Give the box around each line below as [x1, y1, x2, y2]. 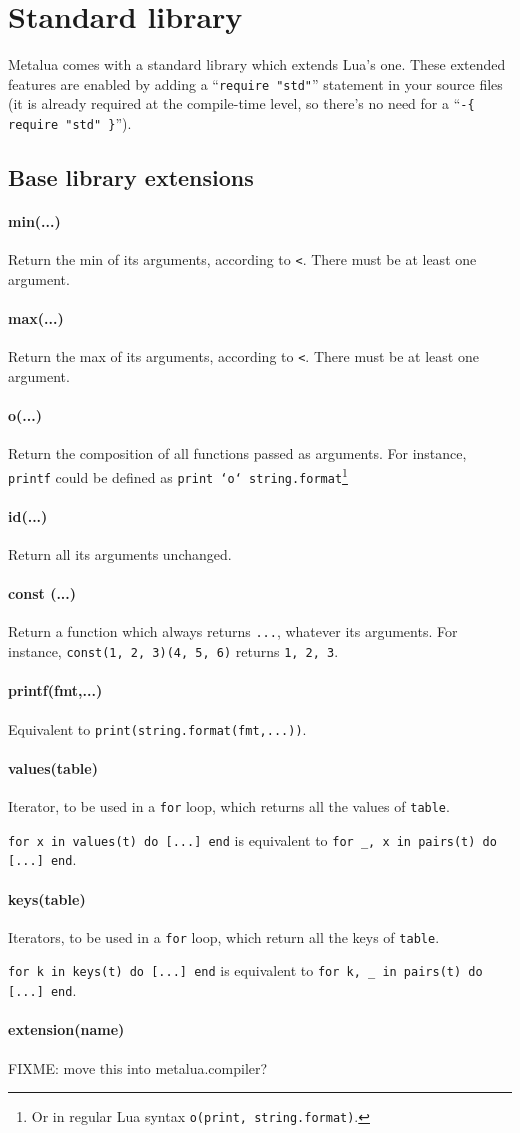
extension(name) [8, 1019, 125, 1040]
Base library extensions [8, 162, 254, 193]
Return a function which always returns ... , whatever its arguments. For [8, 621, 458, 642]
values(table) [8, 757, 98, 778]
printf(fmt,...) [8, 680, 103, 701]
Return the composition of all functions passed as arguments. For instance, [8, 443, 467, 464]
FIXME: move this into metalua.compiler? [8, 1057, 268, 1078]
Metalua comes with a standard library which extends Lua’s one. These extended [8, 54, 506, 75]
